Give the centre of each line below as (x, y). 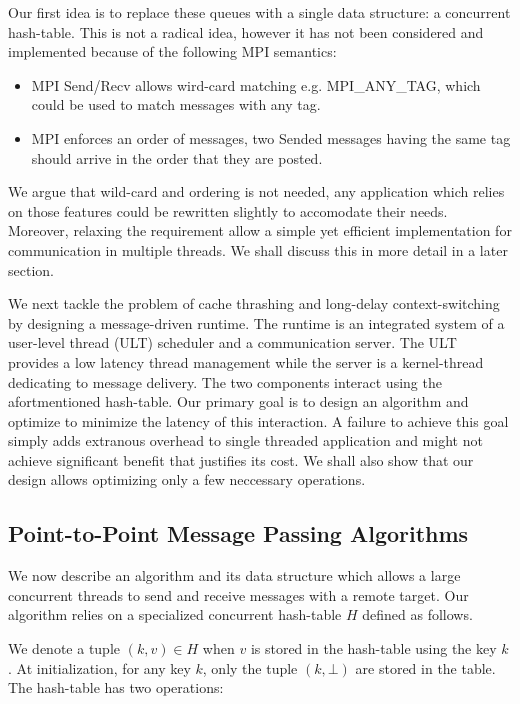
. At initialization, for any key (99, 667)
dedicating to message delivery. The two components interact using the (225, 381)
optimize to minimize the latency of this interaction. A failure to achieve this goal (258, 420)
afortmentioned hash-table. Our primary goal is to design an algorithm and (238, 401)
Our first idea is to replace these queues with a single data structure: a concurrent (259, 12)
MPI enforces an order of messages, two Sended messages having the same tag (271, 137)
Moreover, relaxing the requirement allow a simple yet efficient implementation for (260, 230)
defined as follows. (417, 614)
